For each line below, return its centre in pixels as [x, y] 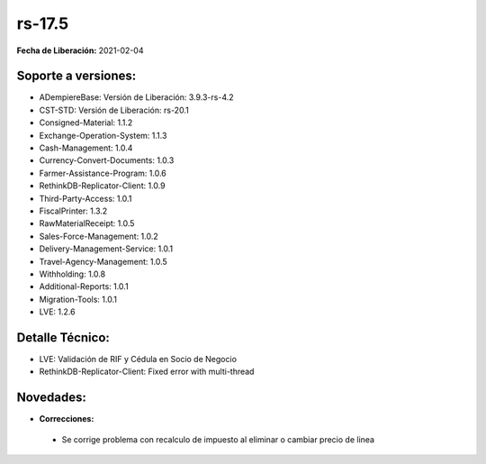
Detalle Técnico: [63, 337]
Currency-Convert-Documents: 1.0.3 [107, 160]
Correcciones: [67, 419]
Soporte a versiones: [76, 76]
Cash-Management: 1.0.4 [86, 148]
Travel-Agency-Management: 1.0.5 [103, 261]
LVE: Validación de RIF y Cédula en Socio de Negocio [138, 359]
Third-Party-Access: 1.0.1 [85, 198]
